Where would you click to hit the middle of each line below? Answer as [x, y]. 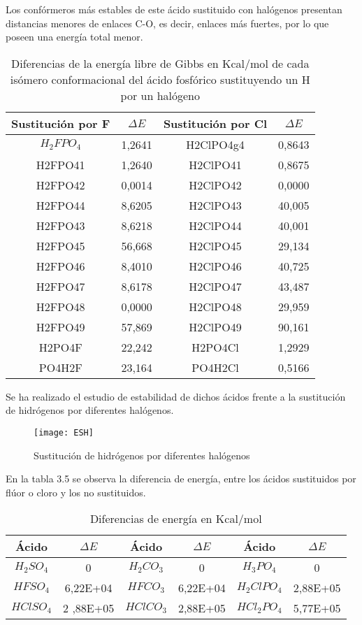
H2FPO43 [60, 225]
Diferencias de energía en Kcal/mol [176, 519]
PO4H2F [60, 367]
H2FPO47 [60, 286]
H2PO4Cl [215, 347]
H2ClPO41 [215, 164]
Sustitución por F [61, 123]
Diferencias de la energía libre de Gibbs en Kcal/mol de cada [160, 63]
